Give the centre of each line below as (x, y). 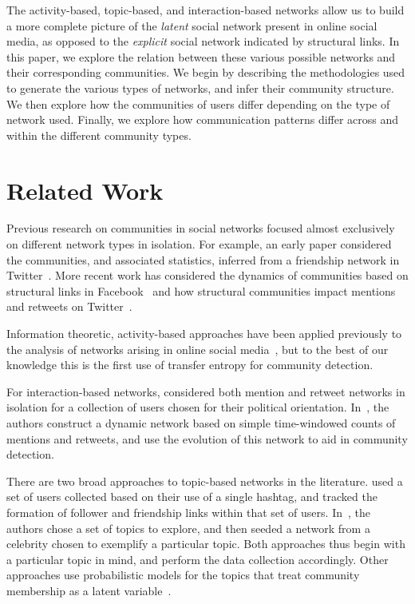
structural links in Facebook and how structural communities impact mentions (201, 290)
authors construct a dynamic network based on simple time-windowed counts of (201, 423)
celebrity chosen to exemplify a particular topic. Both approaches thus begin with (206, 544)
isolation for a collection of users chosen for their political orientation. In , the (198, 407)
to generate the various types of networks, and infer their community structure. (200, 87)
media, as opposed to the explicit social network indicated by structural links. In (203, 41)
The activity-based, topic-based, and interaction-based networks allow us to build (206, 10)
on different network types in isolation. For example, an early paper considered (199, 244)
